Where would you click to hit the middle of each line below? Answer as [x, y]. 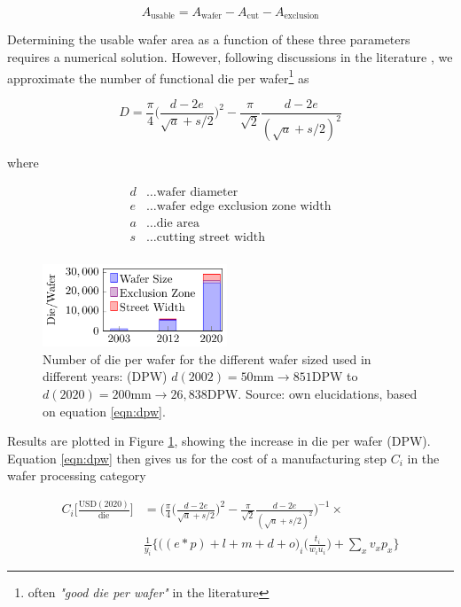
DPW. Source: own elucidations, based [312, 393]
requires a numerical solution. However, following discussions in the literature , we [230, 57]
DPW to [335, 376]
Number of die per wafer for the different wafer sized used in [207, 358]
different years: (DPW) [105, 376]
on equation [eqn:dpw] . [104, 411]
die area [178, 223]
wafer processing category [77, 475]
